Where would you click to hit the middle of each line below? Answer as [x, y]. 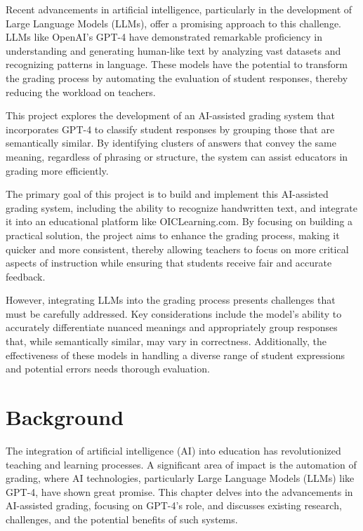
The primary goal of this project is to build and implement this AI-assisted [167, 194]
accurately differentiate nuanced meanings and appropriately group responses [172, 327]
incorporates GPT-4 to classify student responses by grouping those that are [170, 129]
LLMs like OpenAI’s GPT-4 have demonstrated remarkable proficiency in [164, 37]
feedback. [26, 276]
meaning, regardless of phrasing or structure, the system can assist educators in [177, 156]
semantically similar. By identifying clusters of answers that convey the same [171, 143]
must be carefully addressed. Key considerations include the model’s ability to [174, 313]
